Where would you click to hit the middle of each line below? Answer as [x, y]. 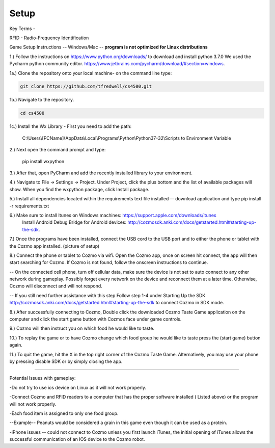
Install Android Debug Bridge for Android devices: [74, 222]
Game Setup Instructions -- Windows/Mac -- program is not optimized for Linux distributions [109, 47]
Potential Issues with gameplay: [43, 378]
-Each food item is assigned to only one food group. [64, 413]
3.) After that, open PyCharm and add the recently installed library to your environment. [101, 173]
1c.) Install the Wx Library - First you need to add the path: [71, 126]
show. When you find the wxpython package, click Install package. [79, 189]
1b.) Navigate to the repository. [42, 100]
